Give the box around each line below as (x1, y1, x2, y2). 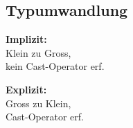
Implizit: (6, 32, 47, 46)
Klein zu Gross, (6, 45, 71, 60)
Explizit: (6, 82, 47, 96)
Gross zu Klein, (6, 95, 71, 110)
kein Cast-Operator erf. (6, 59, 105, 73)
